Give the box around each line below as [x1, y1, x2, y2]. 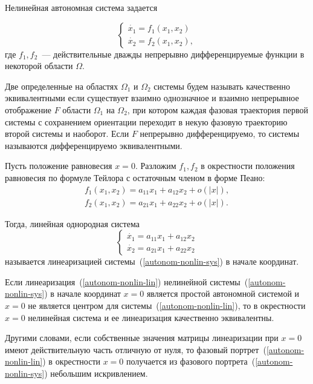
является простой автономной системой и [146, 287, 300, 300]
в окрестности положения [201, 159, 295, 172]
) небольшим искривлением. [44, 366, 148, 379]
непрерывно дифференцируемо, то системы [140, 127, 300, 140]
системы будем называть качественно [153, 79, 291, 92]
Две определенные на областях [5, 79, 118, 92]
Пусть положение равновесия [5, 159, 112, 172]
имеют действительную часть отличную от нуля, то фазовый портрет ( [5, 343, 266, 356]
